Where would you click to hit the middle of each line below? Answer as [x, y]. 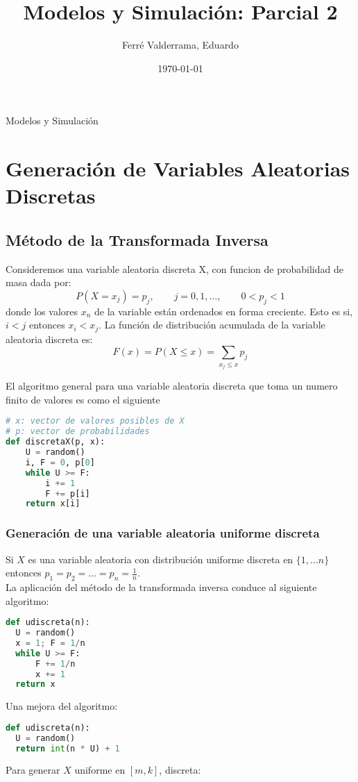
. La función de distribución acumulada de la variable [212, 325]
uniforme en [100, 770]
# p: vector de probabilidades [78, 432]
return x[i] [53, 504]
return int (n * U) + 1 [68, 748]
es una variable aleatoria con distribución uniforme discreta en [161, 559]
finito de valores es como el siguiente [83, 399]
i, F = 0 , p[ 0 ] [60, 462]
